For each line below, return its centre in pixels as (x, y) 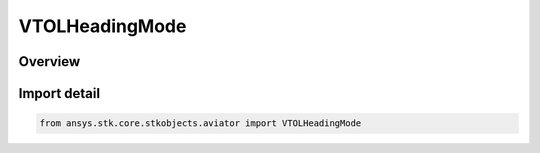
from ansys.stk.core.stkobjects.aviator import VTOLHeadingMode (200, 123)
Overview (49, 61)
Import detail (59, 93)
